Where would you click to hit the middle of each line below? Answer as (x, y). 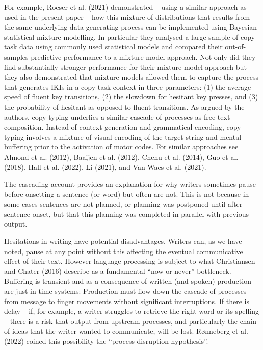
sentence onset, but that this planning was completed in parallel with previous (126, 214)
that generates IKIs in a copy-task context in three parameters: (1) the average (128, 86)
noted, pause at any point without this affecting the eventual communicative (124, 251)
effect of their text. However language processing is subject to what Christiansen (130, 261)
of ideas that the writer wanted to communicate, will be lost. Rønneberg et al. (126, 331)
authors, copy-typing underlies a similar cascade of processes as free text (117, 117)
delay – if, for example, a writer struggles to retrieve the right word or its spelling (131, 311)
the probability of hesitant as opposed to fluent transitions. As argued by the (124, 106)
